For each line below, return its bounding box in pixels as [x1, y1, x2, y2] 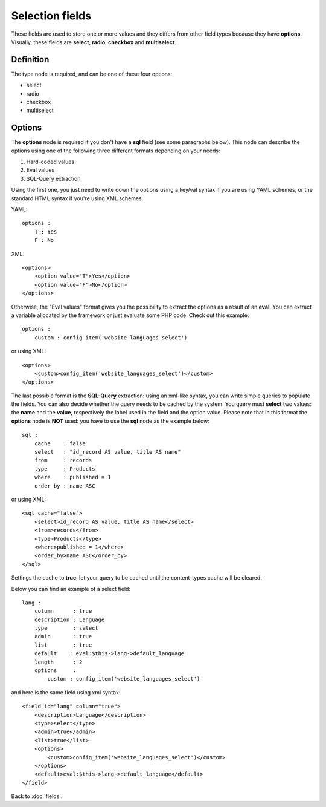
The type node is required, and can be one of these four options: [11, 70, 173, 77]
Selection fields [11, 9, 92, 22]
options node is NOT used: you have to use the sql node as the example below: [11, 417, 209, 425]
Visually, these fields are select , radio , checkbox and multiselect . [11, 38, 176, 45]
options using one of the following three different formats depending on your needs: [11, 147, 220, 154]
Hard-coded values [26, 158, 75, 166]
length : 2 [34, 658, 83, 665]
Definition [11, 54, 50, 65]
